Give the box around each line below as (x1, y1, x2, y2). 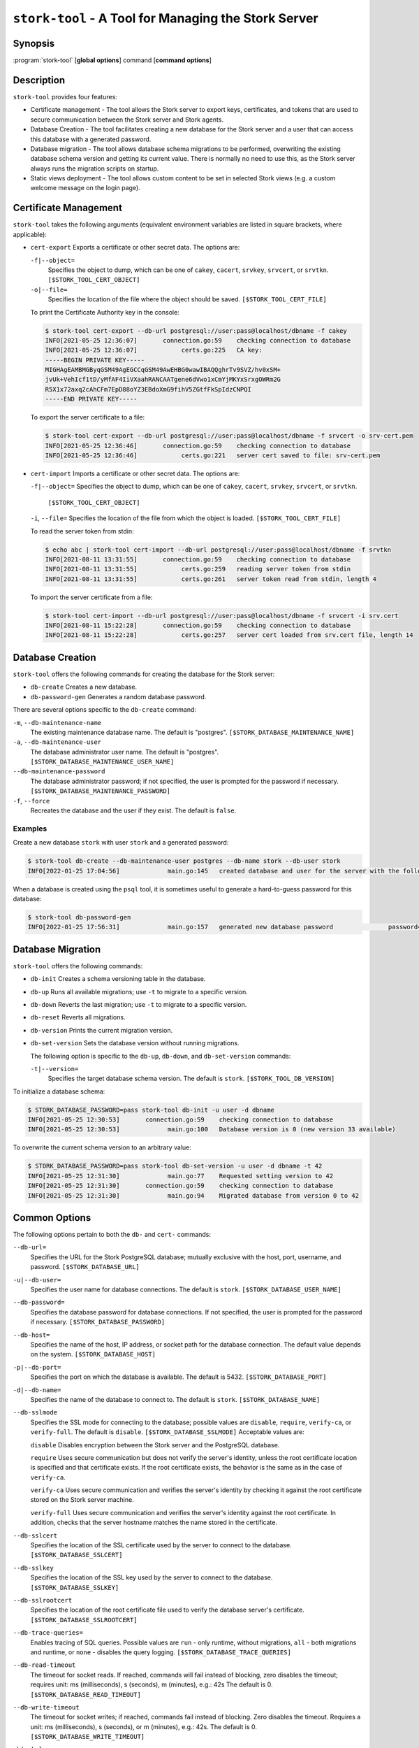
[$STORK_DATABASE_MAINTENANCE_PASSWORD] (30, 787, 171, 795)
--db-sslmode (13, 1409, 58, 1417)
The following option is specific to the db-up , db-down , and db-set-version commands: (30, 1052, 291, 1060)
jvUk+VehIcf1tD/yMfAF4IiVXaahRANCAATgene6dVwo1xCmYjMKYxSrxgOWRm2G (45, 375, 281, 384)
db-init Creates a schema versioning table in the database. (30, 975, 206, 983)
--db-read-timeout (13, 1661, 76, 1669)
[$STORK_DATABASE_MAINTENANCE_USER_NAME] (30, 758, 175, 766)
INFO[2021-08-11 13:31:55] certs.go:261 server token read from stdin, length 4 (45, 575, 377, 583)
